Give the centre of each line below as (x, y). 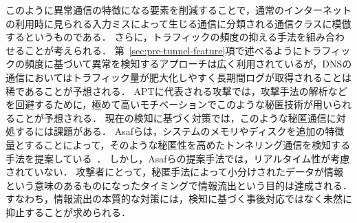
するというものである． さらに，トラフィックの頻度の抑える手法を (156, 37)
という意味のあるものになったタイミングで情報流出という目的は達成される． (179, 185)
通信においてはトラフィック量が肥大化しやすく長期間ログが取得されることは (178, 77)
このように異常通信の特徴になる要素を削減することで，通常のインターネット (179, 10)
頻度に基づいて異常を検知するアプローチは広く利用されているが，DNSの (188, 64)
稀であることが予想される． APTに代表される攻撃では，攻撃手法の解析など (176, 91)
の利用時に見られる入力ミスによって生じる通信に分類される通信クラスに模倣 (178, 23)
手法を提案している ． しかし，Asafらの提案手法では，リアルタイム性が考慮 (178, 158)
